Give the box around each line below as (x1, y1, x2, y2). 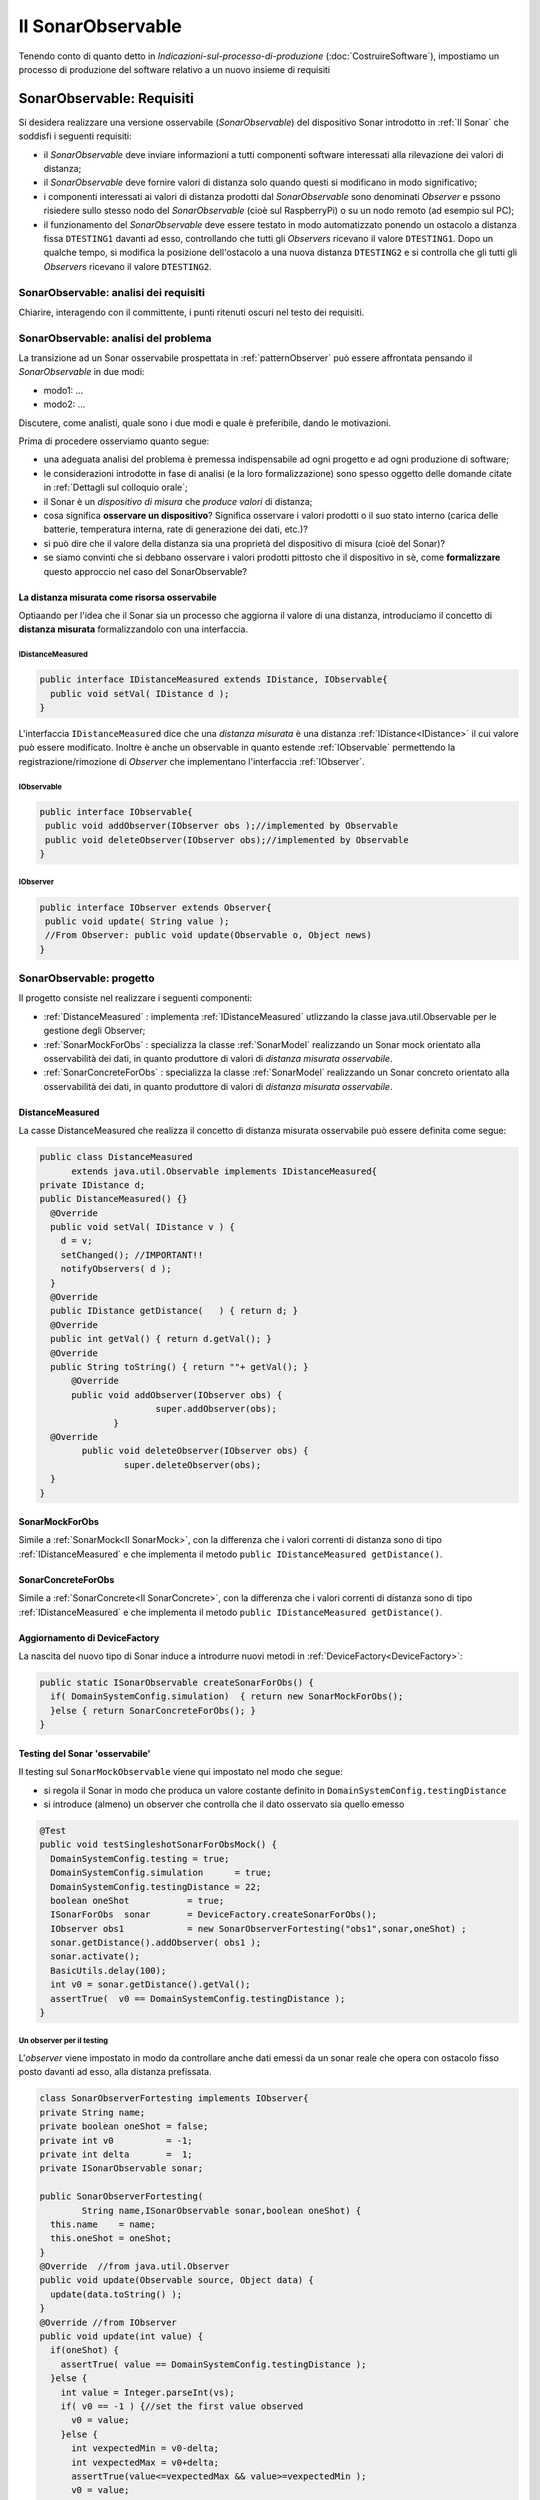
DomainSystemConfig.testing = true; (50, 1853, 230, 1864)
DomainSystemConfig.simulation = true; (50, 1867, 272, 1879)
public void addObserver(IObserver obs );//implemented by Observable (45, 820, 399, 832)
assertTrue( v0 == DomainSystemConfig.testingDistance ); (50, 1993, 346, 2004)
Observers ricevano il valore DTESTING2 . (43, 260, 212, 272)
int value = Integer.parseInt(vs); (60, 2386, 235, 2398)
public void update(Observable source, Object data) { (39, 2275, 314, 2286)
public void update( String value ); (45, 915, 230, 927)
